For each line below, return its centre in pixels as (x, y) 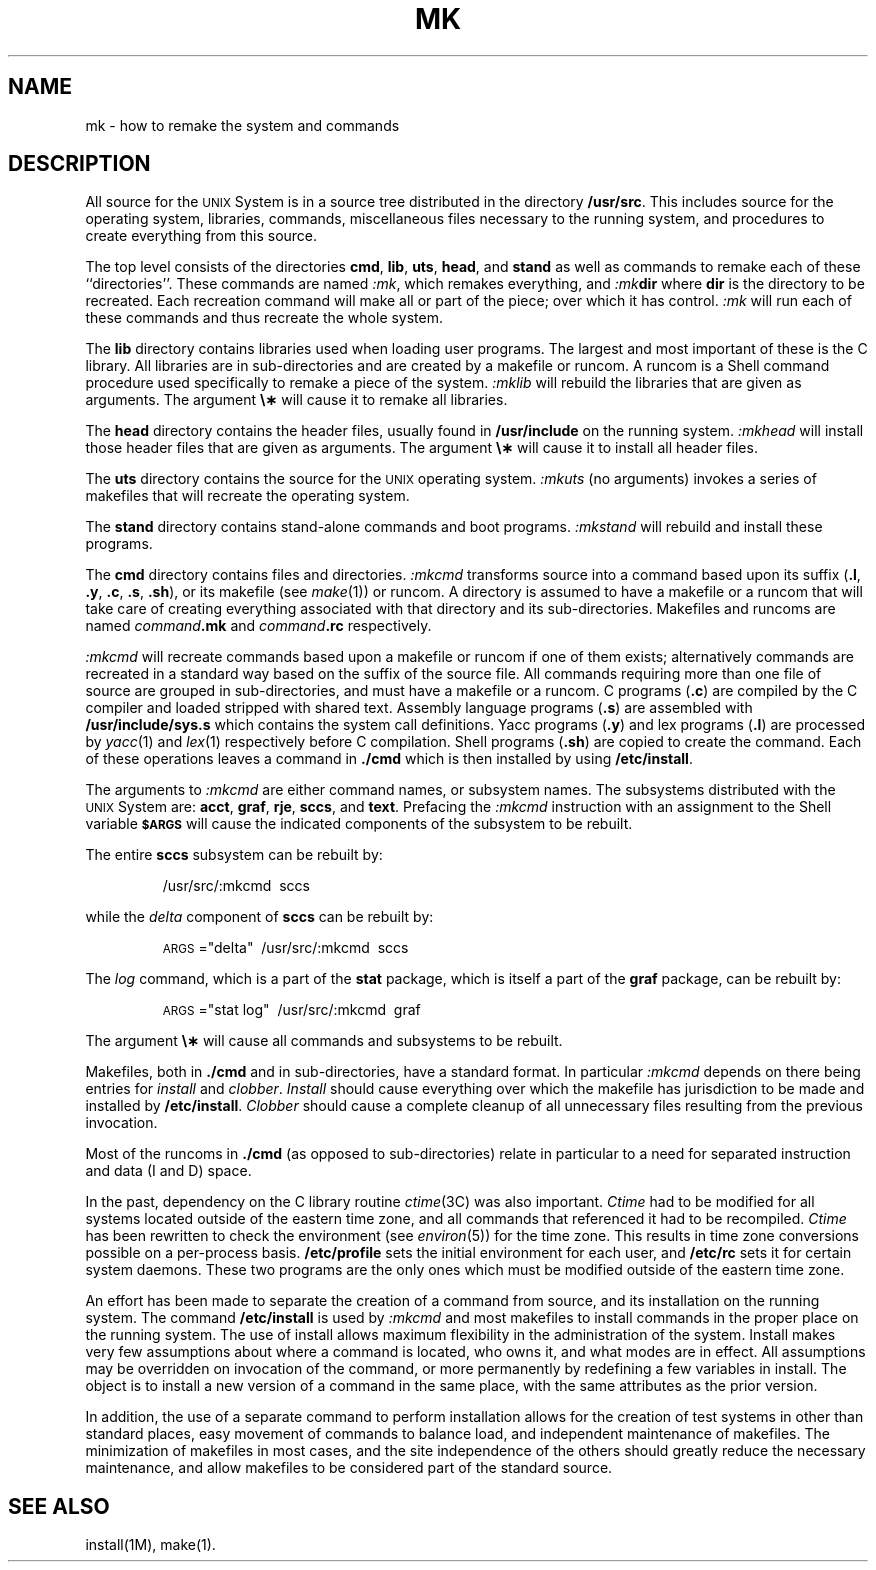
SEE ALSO (59, 1506)
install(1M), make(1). (150, 1545)
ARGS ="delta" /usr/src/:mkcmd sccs (285, 948)
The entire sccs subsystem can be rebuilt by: (234, 855)
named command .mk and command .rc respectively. (258, 626)
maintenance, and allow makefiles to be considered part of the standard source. (349, 1468)
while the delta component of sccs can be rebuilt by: (259, 917)
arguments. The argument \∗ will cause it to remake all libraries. (296, 400)
